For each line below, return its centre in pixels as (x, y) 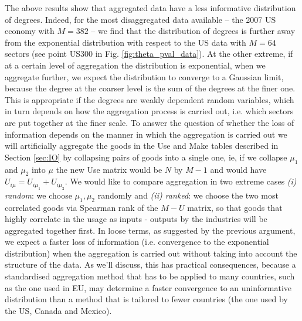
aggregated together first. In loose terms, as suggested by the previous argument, (150, 230)
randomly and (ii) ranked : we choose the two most (188, 195)
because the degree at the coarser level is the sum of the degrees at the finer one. (150, 88)
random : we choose (38, 195)
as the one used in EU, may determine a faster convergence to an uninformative (148, 287)
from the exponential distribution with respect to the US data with (125, 42)
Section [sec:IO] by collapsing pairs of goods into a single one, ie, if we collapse (146, 157)
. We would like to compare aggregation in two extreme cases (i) (181, 181)
